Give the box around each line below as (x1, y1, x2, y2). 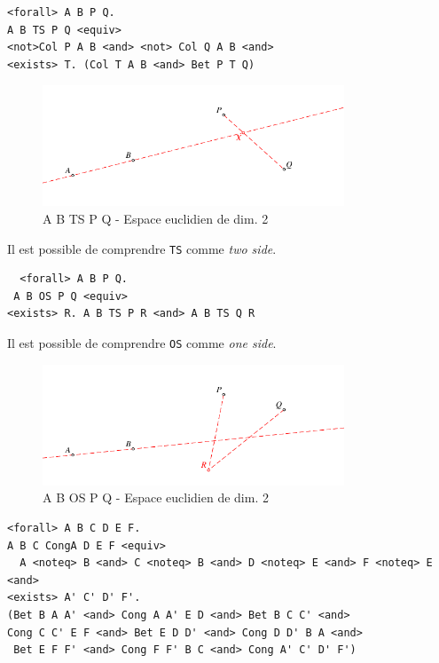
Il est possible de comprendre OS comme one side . (7, 334, 277, 352)
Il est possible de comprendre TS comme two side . (7, 239, 277, 257)
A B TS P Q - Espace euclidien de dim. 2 (43, 209, 269, 228)
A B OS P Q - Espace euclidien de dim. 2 (43, 488, 269, 507)
